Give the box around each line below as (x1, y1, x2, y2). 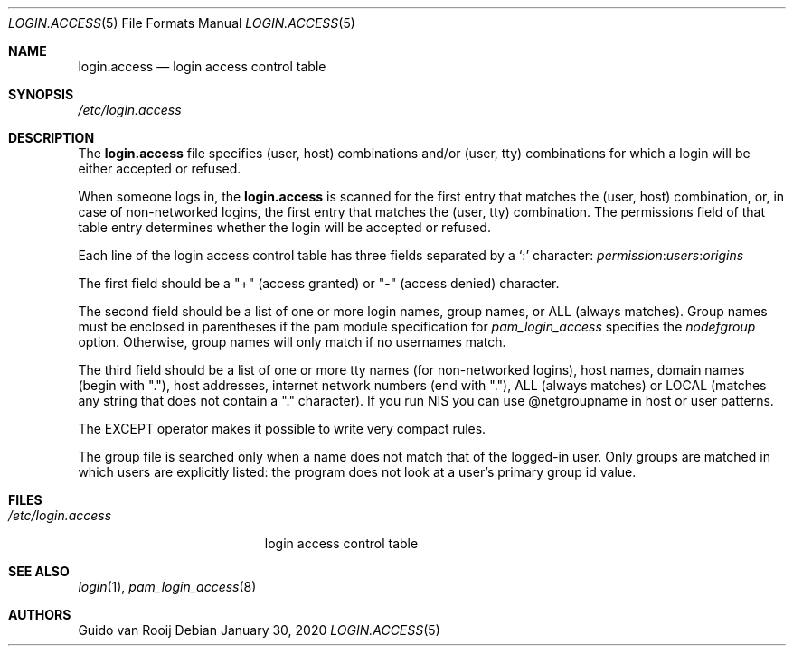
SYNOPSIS (8, 87, 74, 102)
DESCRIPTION (8, 130, 95, 145)
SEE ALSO (8, 564, 70, 579)
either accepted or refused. (78, 161, 241, 176)
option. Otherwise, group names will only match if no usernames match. (78, 334, 506, 350)
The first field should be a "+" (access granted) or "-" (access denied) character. (78, 275, 560, 291)
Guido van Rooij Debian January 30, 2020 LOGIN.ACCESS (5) (78, 622, 440, 638)
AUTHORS (8, 607, 71, 622)
